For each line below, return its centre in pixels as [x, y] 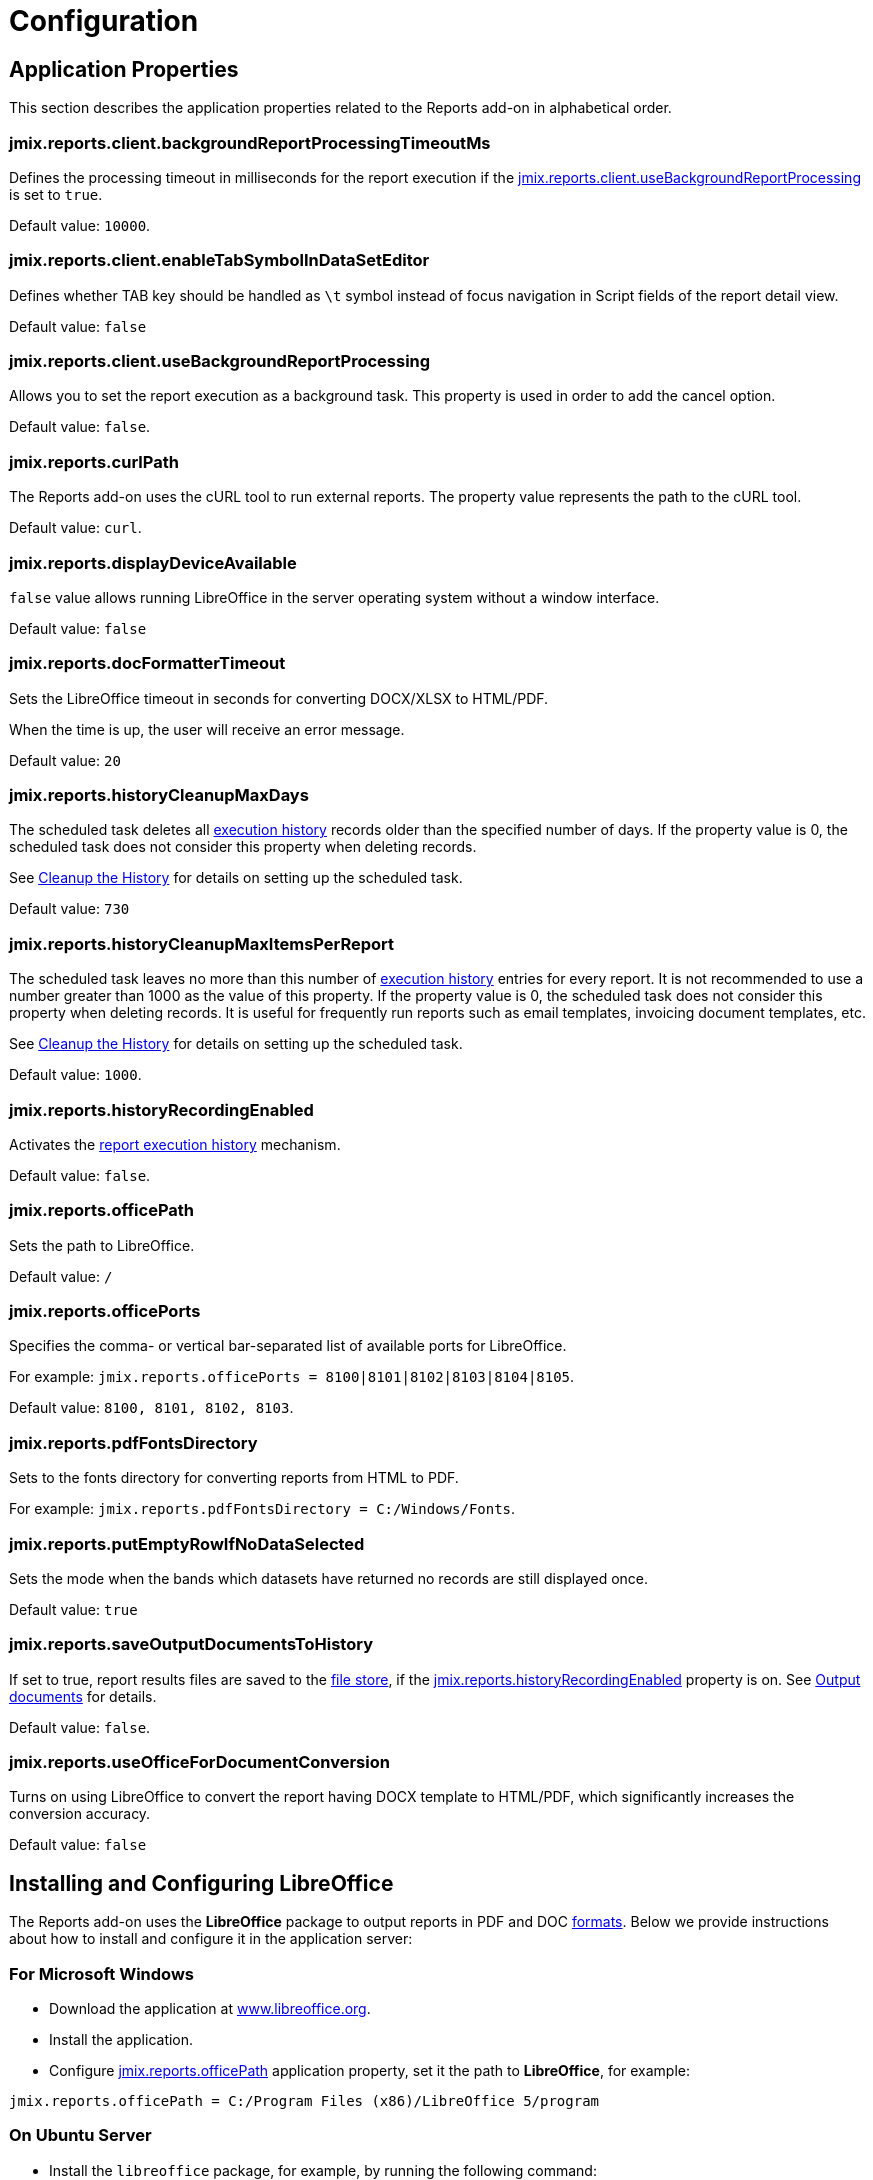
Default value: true [73, 1609]
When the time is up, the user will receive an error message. [207, 729]
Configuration [104, 21]
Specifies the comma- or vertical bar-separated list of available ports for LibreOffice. [288, 1346]
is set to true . [56, 194]
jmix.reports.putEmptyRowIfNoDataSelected [187, 1543]
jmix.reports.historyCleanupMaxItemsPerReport [202, 943]
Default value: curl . [75, 528]
